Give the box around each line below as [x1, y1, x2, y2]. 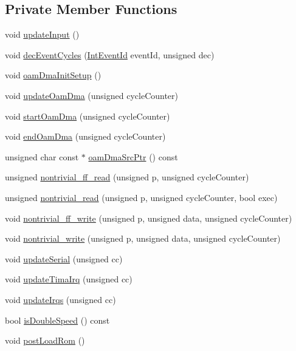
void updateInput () [5, 28, 80, 41]
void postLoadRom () [5, 334, 85, 347]
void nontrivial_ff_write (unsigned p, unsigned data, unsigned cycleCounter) [5, 211, 292, 224]
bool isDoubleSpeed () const [5, 313, 110, 326]
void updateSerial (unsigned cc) [5, 252, 123, 265]
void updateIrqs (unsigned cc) [5, 293, 116, 305]
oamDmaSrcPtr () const [88, 150, 178, 163]
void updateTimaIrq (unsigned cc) [5, 273, 133, 285]
